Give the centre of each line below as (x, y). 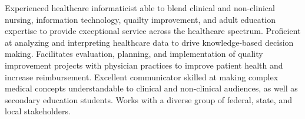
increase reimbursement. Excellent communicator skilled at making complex (142, 76)
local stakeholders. (38, 111)
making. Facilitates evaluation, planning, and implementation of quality (134, 54)
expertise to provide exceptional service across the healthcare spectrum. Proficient (153, 31)
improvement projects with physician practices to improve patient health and (144, 65)
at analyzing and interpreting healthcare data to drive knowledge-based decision (149, 42)
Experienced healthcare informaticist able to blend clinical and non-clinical (140, 8)
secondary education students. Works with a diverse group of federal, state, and (148, 99)
